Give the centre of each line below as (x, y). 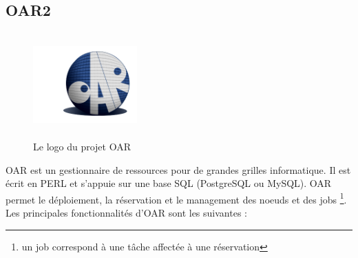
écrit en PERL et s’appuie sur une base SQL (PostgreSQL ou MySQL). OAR (169, 183)
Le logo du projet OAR (82, 146)
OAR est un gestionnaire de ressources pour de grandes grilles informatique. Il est (178, 169)
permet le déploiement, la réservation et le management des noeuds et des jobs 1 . (176, 198)
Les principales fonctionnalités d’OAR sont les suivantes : (126, 212)
